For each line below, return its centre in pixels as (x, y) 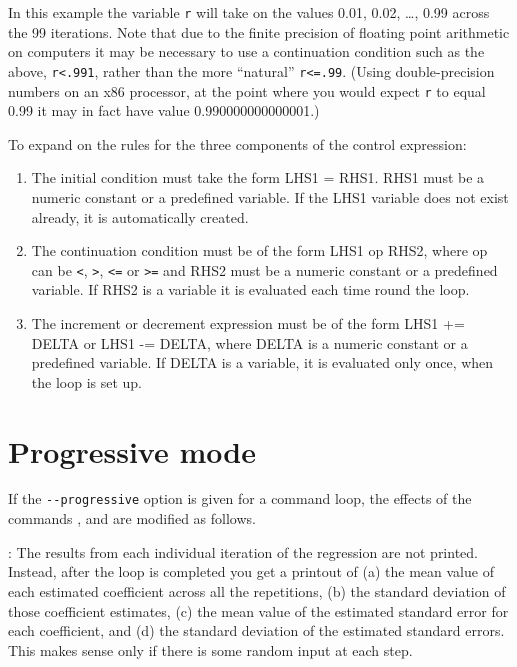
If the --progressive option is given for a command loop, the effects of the (240, 498)
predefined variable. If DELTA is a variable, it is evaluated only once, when (262, 362)
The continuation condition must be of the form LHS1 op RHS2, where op (259, 250)
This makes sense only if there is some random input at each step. (210, 649)
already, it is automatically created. (140, 216)
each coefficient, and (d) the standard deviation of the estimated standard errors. (256, 630)
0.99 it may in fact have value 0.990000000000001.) (164, 110)
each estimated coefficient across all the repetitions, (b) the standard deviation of (257, 590)
